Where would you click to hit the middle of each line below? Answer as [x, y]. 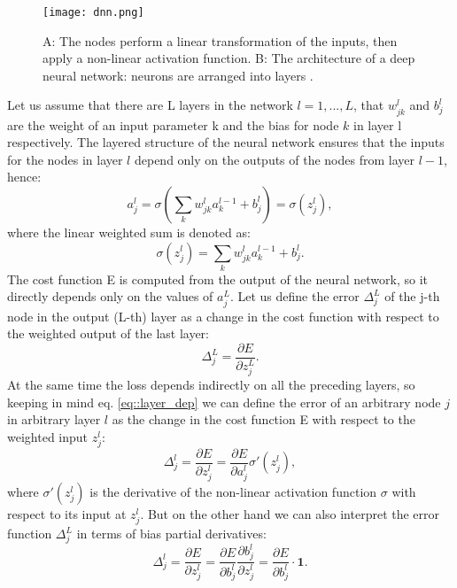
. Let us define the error [294, 296]
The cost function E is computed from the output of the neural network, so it [217, 279]
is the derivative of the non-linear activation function [233, 492]
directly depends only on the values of [110, 296]
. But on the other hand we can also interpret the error [290, 514]
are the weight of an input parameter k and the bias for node [173, 124]
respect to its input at [67, 514]
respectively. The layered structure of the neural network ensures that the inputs [226, 142]
